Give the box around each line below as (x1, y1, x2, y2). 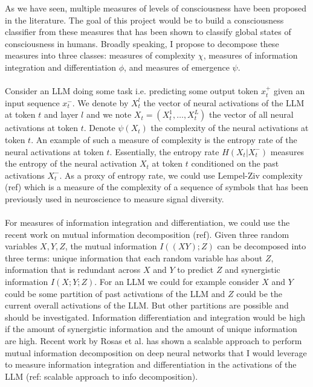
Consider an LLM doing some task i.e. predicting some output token (5, 85, 259, 97)
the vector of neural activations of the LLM (143, 96, 305, 109)
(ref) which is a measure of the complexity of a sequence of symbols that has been (5, 181, 309, 193)
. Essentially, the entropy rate (109, 145, 219, 158)
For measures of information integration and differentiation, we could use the (5, 216, 290, 229)
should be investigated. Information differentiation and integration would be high (5, 310, 305, 323)
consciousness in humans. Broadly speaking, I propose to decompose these (5, 37, 279, 50)
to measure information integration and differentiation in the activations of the (5, 358, 297, 371)
